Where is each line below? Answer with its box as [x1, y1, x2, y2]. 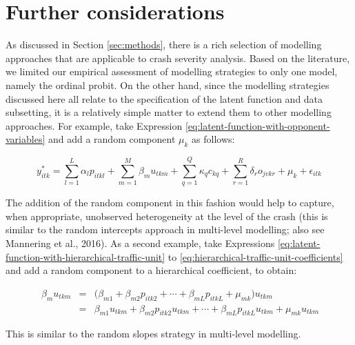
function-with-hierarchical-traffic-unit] [6, 249, 165, 264]
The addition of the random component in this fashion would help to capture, [6, 195, 334, 210]
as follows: [192, 132, 235, 146]
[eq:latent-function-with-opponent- [185, 118, 330, 132]
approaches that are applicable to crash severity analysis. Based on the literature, [6, 50, 350, 65]
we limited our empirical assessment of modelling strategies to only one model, [6, 64, 338, 79]
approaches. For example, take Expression [6, 118, 183, 132]
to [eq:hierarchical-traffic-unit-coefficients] [168, 249, 343, 264]
